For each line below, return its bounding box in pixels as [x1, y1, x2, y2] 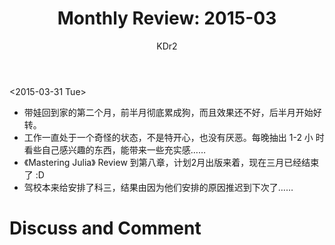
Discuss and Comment [9, 217, 202, 240]
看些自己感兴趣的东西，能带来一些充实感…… [23, 143, 206, 156]
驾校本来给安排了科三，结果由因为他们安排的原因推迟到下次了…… [23, 181, 294, 193]
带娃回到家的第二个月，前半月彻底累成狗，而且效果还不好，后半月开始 [23, 106, 314, 118]
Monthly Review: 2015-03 [57, 7, 277, 30]
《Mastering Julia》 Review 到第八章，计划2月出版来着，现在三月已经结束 [23, 156, 320, 168]
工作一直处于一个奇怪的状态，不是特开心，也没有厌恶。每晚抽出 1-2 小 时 [23, 131, 325, 143]
